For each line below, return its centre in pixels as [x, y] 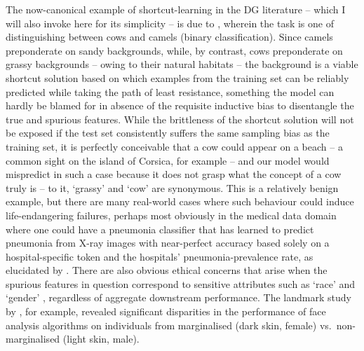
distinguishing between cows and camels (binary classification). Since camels [169, 37]
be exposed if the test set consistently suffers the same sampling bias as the [168, 133]
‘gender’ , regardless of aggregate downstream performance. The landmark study [178, 297]
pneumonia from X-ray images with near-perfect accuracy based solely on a [168, 243]
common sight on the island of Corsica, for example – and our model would [168, 160]
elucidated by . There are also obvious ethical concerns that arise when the [167, 270]
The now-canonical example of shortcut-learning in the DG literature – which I [176, 9]
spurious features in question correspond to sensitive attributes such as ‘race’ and [181, 283]
